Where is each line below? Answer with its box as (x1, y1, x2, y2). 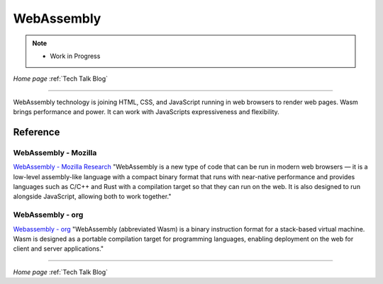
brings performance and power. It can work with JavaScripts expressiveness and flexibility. (13, 108, 279, 116)
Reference (13, 126, 60, 138)
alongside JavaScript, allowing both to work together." (13, 192, 172, 201)
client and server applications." (13, 244, 104, 253)
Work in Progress (50, 52, 101, 60)
